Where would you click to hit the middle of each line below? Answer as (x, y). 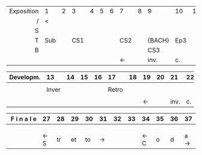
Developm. (25, 77)
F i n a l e (24, 119)
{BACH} (158, 40)
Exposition (24, 11)
